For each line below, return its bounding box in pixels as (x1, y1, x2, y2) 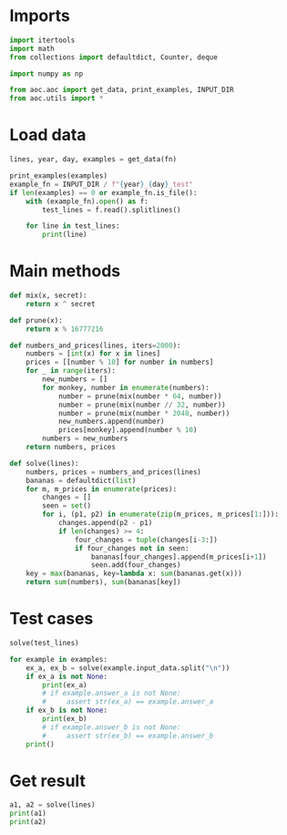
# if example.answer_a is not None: (42, 689, 181, 698)
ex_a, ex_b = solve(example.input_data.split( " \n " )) (26, 663, 231, 673)
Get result (9, 770, 87, 791)
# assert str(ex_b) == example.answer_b (42, 731, 214, 740)
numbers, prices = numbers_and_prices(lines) (26, 467, 202, 477)
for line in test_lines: (26, 222, 120, 231)
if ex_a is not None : (26, 672, 108, 681)
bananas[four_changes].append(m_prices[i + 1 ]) (90, 552, 267, 562)
